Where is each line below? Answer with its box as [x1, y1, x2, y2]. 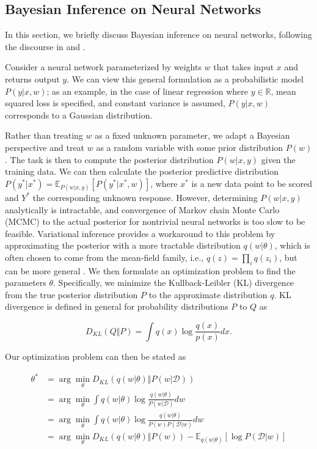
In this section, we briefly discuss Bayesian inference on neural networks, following [5, 28, 312, 41]
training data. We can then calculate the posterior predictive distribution [5, 165, 279, 178]
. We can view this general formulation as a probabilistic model [67, 72, 304, 85]
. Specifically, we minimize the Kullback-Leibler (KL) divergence [53, 276, 294, 289]
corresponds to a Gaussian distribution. [5, 108, 153, 121]
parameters [5, 276, 46, 289]
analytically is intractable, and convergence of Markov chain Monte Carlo [5, 203, 280, 216]
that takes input [213, 60, 274, 73]
